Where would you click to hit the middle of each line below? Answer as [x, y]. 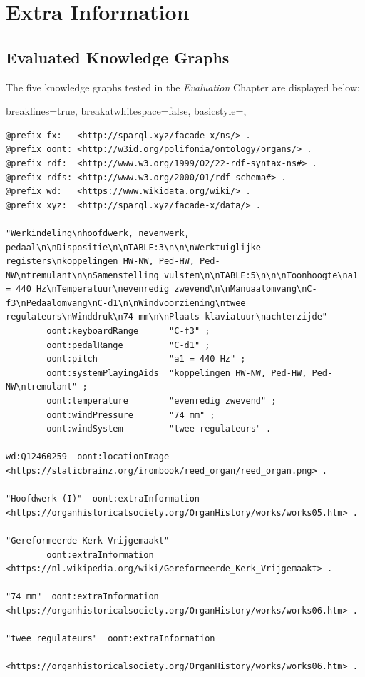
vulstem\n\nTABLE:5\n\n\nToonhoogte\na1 [261, 275]
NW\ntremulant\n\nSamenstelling [82, 275]
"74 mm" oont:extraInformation [82, 597]
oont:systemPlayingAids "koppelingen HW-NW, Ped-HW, [177, 373]
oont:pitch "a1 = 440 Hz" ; [146, 359]
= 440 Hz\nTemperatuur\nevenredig [88, 289]
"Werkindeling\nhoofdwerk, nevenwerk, [98, 233]
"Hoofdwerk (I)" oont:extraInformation [103, 499]
